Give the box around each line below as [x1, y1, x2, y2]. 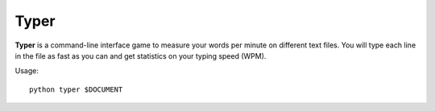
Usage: [14, 66, 39, 76]
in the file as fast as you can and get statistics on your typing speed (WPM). [14, 51, 267, 60]
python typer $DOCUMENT [29, 84, 123, 94]
